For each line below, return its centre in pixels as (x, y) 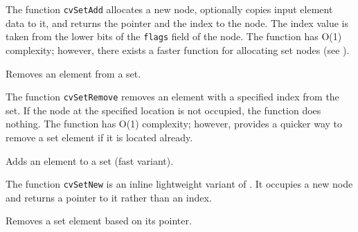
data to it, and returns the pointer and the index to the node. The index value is (177, 23)
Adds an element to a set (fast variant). (90, 160)
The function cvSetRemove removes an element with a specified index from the (172, 97)
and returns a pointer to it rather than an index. (109, 197)
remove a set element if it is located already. (99, 137)
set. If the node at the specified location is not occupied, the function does (163, 110)
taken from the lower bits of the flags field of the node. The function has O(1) (174, 36)
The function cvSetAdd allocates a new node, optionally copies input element (169, 9)
